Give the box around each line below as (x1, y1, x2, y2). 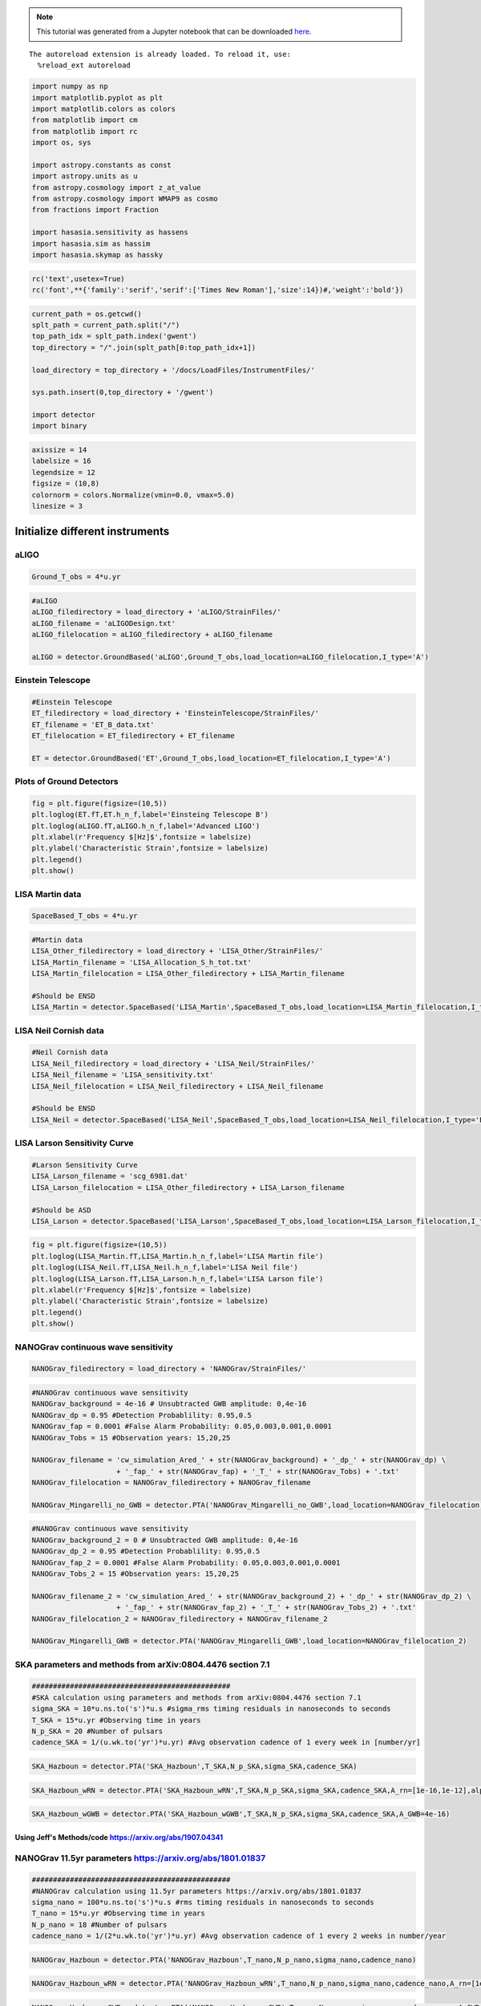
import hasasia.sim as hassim (31, 239, 151, 248)
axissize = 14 (31, 445, 87, 455)
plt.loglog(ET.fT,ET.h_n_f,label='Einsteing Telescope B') (31, 810, 269, 819)
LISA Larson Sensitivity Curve (14, 1138, 134, 1149)
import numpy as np (31, 82, 108, 91)
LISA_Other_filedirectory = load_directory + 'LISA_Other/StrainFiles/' (31, 947, 324, 956)
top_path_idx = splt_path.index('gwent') (31, 331, 197, 341)
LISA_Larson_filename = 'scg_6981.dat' (31, 1172, 188, 1181)
